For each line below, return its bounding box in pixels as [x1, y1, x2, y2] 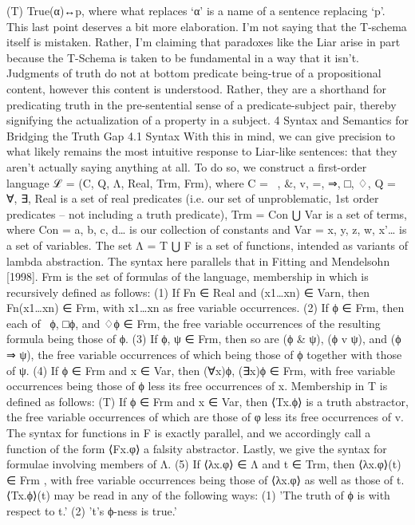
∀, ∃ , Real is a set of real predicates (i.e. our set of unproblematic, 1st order [6, 190, 379, 207]
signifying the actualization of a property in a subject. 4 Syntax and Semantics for [6, 112, 409, 128]
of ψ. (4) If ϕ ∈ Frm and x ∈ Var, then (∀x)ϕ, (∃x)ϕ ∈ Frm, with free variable [6, 361, 396, 378]
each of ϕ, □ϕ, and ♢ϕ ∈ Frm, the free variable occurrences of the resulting [6, 314, 381, 331]
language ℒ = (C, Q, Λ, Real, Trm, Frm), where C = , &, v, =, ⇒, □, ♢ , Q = [6, 174, 396, 191]
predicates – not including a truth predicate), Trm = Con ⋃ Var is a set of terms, [6, 205, 408, 222]
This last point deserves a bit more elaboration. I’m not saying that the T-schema [6, 18, 407, 34]
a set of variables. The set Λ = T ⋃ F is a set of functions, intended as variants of [6, 236, 409, 253]
